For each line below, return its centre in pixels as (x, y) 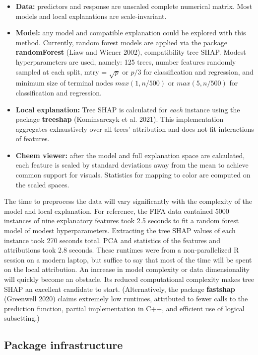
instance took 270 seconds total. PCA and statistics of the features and (112, 240)
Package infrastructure (64, 345)
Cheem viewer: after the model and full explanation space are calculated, (130, 155)
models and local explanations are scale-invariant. (91, 16)
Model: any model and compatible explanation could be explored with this (131, 33)
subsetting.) (22, 318)
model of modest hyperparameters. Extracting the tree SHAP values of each (120, 230)
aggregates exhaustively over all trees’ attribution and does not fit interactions (135, 129)
